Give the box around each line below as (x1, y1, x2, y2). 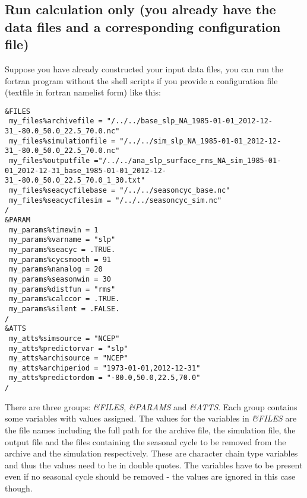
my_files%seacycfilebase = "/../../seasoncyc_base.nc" (9, 186, 230, 195)
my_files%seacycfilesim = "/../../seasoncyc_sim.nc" (9, 196, 222, 205)
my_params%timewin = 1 (9, 225, 99, 234)
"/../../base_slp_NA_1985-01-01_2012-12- (106, 117, 273, 126)
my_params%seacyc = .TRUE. (9, 245, 116, 254)
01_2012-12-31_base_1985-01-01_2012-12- (5, 166, 167, 175)
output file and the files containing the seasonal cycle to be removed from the (5, 435, 286, 448)
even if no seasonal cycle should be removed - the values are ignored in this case (5, 470, 296, 483)
